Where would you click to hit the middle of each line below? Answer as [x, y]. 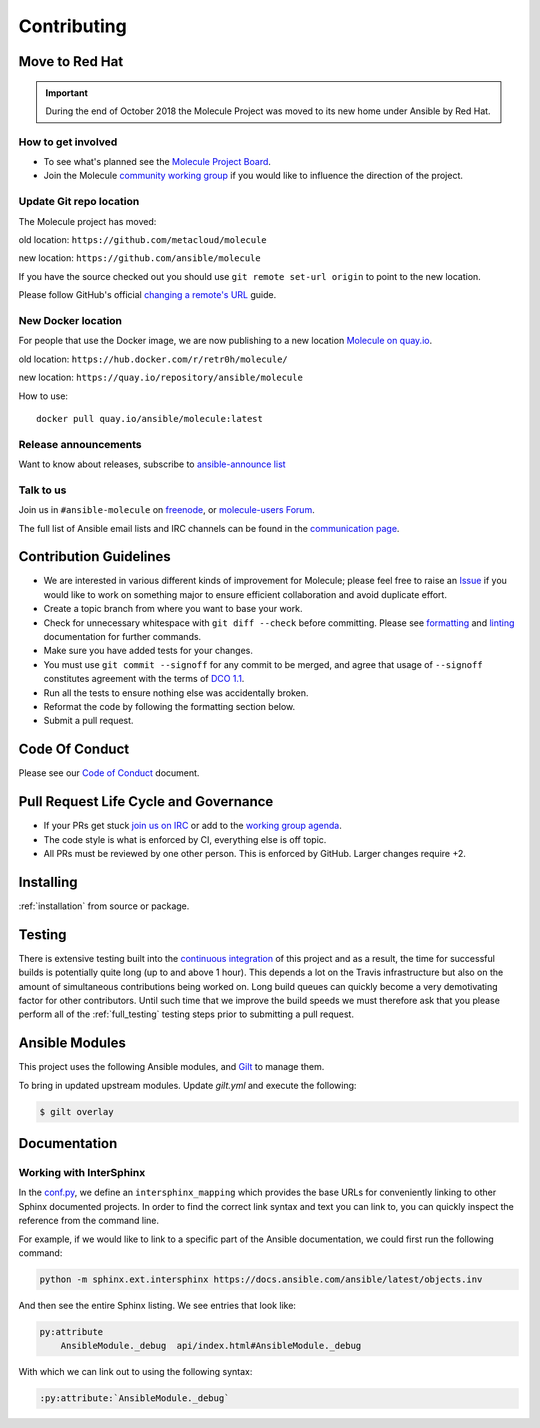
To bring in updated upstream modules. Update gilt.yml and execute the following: [187, 1085]
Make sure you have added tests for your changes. [148, 651]
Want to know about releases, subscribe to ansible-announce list [152, 464]
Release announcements [80, 444]
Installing [48, 881]
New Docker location [70, 320]
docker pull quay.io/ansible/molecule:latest [150, 418]
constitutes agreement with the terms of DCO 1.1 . [144, 679]
